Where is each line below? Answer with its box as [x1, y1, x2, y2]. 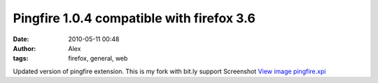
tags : [13, 54, 29, 63]
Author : [13, 44, 36, 52]
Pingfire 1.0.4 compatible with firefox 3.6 [13, 10, 255, 26]
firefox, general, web [68, 54, 128, 63]
